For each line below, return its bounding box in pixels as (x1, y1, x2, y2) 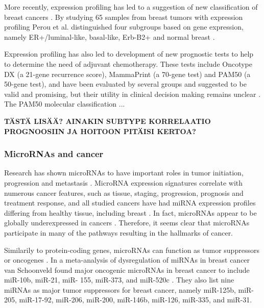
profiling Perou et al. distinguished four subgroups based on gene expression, (4, 21, 244, 32)
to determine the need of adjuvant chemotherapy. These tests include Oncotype (4, 58, 253, 69)
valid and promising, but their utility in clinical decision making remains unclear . (4, 88, 261, 99)
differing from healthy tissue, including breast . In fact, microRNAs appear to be (4, 207, 257, 218)
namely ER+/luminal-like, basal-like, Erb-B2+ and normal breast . (4, 31, 215, 42)
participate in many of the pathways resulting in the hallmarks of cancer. (4, 227, 233, 238)
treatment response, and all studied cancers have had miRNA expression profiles (4, 197, 256, 208)
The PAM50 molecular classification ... (4, 98, 125, 109)
